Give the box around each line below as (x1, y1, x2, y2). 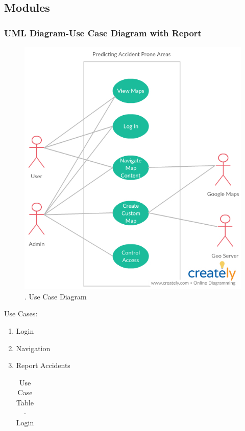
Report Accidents (16, 360, 70, 371)
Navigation (16, 342, 51, 353)
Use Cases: (4, 308, 38, 319)
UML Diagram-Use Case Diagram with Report (4, 26, 202, 39)
